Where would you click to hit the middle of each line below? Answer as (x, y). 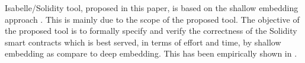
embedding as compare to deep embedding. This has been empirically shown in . (151, 53)
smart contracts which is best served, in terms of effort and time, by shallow (143, 42)
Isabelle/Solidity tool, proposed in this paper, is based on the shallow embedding (152, 8)
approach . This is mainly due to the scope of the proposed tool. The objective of (152, 19)
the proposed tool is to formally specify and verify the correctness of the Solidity (151, 31)
